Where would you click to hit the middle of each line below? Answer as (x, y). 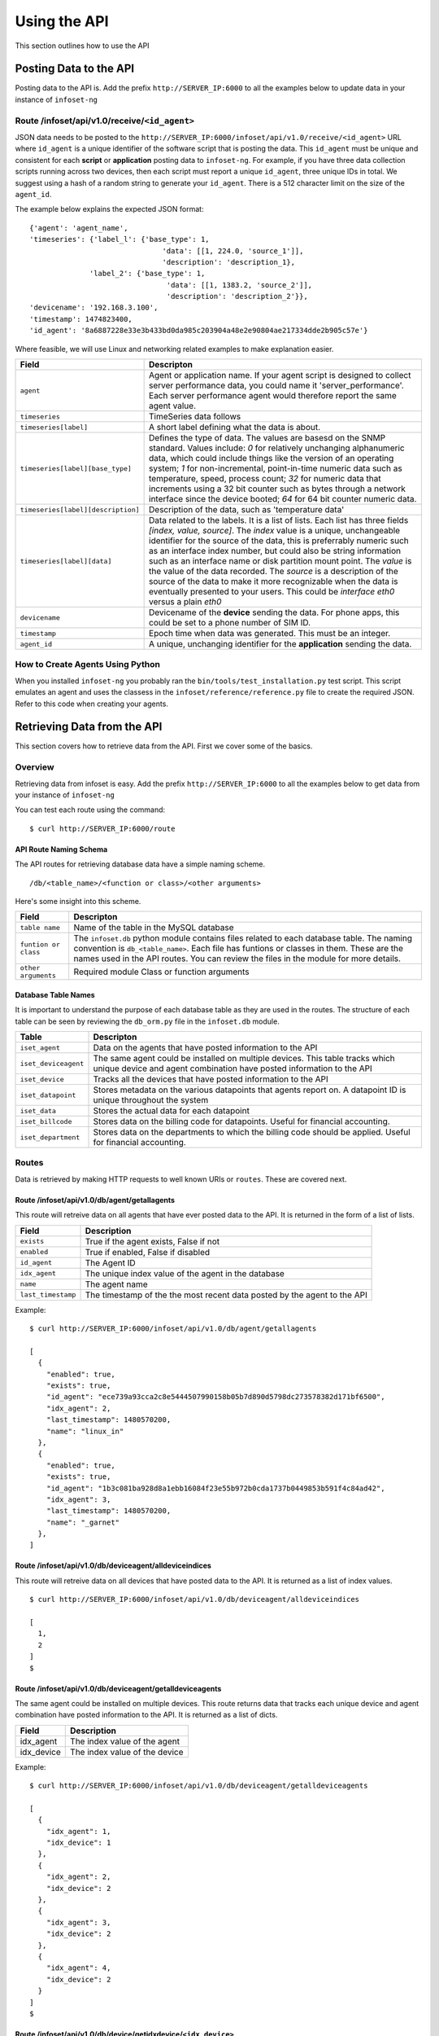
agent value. (173, 406)
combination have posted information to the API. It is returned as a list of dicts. (146, 1715)
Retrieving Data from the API (89, 727)
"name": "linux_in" (85, 1431)
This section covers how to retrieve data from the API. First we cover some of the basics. (164, 746)
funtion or (40, 945)
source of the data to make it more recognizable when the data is (274, 581)
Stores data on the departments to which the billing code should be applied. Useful (252, 1132)
